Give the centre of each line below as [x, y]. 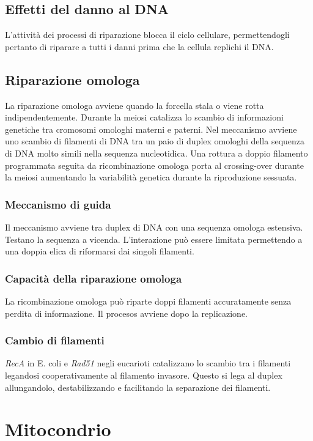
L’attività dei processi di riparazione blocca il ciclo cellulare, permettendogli [147, 35]
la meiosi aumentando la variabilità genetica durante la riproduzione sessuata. [151, 177]
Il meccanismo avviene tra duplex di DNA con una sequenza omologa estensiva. [154, 227]
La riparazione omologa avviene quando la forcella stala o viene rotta [134, 105]
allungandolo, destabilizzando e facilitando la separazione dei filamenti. [138, 387]
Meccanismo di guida [58, 204]
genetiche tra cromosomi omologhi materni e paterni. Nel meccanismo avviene [151, 129]
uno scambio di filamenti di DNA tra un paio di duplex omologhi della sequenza [155, 141]
